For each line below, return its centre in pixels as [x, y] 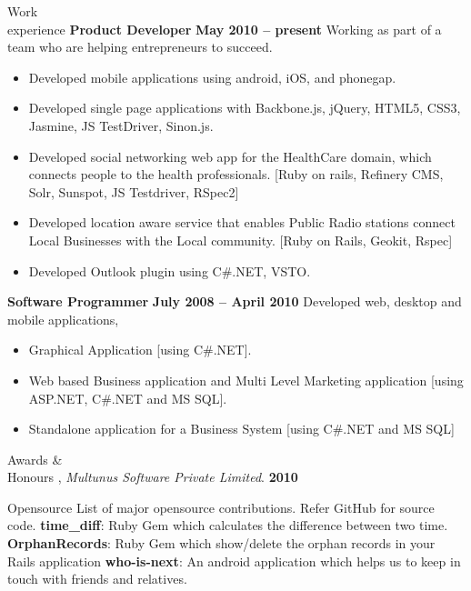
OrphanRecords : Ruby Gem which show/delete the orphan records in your [221, 543]
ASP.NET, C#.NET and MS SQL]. [128, 398]
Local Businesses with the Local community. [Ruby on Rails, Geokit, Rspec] [241, 240]
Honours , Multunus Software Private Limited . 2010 [153, 477]
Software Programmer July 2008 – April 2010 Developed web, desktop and [235, 301]
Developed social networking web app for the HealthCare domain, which [230, 156]
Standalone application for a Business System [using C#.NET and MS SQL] [241, 429]
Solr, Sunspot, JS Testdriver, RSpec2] [134, 191]
